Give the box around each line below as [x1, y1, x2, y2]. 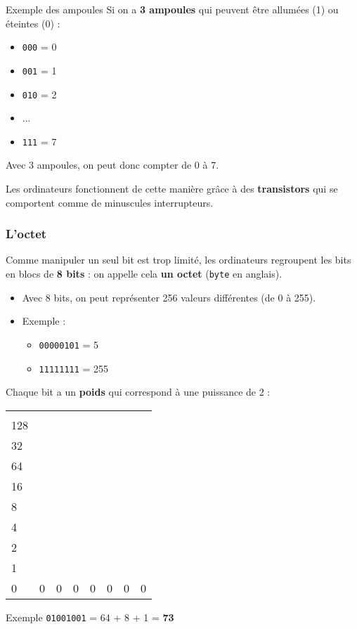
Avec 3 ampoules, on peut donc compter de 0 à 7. [6, 157, 219, 172]
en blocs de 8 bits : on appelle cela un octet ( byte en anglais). [6, 266, 283, 280]
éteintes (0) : [6, 15, 60, 30]
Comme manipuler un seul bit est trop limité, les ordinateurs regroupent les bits [6, 252, 351, 267]
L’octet [6, 225, 47, 242]
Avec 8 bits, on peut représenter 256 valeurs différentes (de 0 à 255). [22, 290, 316, 304]
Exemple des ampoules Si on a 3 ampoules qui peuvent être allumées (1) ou [6, 2, 339, 16]
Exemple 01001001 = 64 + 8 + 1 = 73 [6, 609, 174, 624]
